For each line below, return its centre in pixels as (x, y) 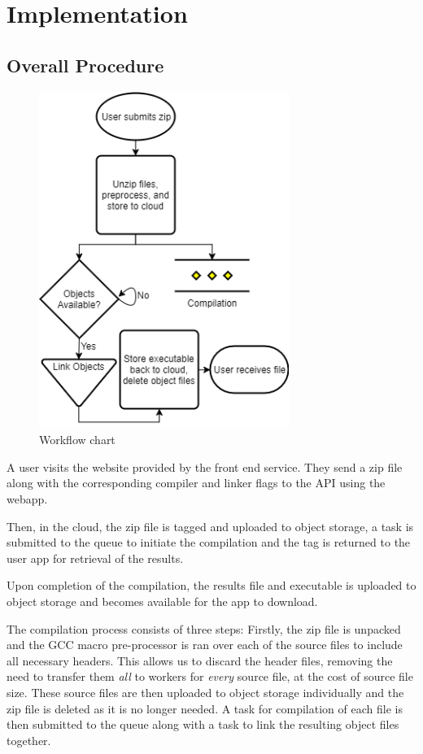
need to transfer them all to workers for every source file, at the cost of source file (210, 676)
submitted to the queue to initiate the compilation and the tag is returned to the (209, 542)
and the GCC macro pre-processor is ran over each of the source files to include (205, 645)
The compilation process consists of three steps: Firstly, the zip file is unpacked (204, 628)
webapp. (27, 499)
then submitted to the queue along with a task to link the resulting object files (203, 724)
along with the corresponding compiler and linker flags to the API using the (196, 483)
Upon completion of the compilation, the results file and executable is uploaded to (211, 585)
